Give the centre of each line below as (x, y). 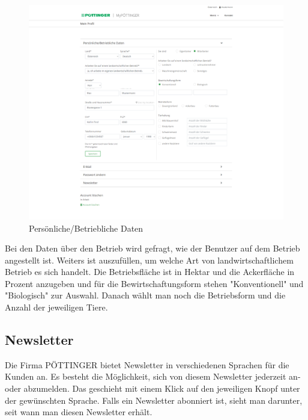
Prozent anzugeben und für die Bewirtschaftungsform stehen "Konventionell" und (154, 283)
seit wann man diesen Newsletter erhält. (79, 412)
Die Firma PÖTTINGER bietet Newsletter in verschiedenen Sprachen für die (147, 364)
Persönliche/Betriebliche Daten (86, 228)
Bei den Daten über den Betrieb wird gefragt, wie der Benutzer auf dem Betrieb (152, 248)
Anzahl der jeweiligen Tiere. (56, 307)
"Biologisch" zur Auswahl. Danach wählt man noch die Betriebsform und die (145, 295)
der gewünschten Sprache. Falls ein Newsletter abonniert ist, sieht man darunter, (154, 400)
